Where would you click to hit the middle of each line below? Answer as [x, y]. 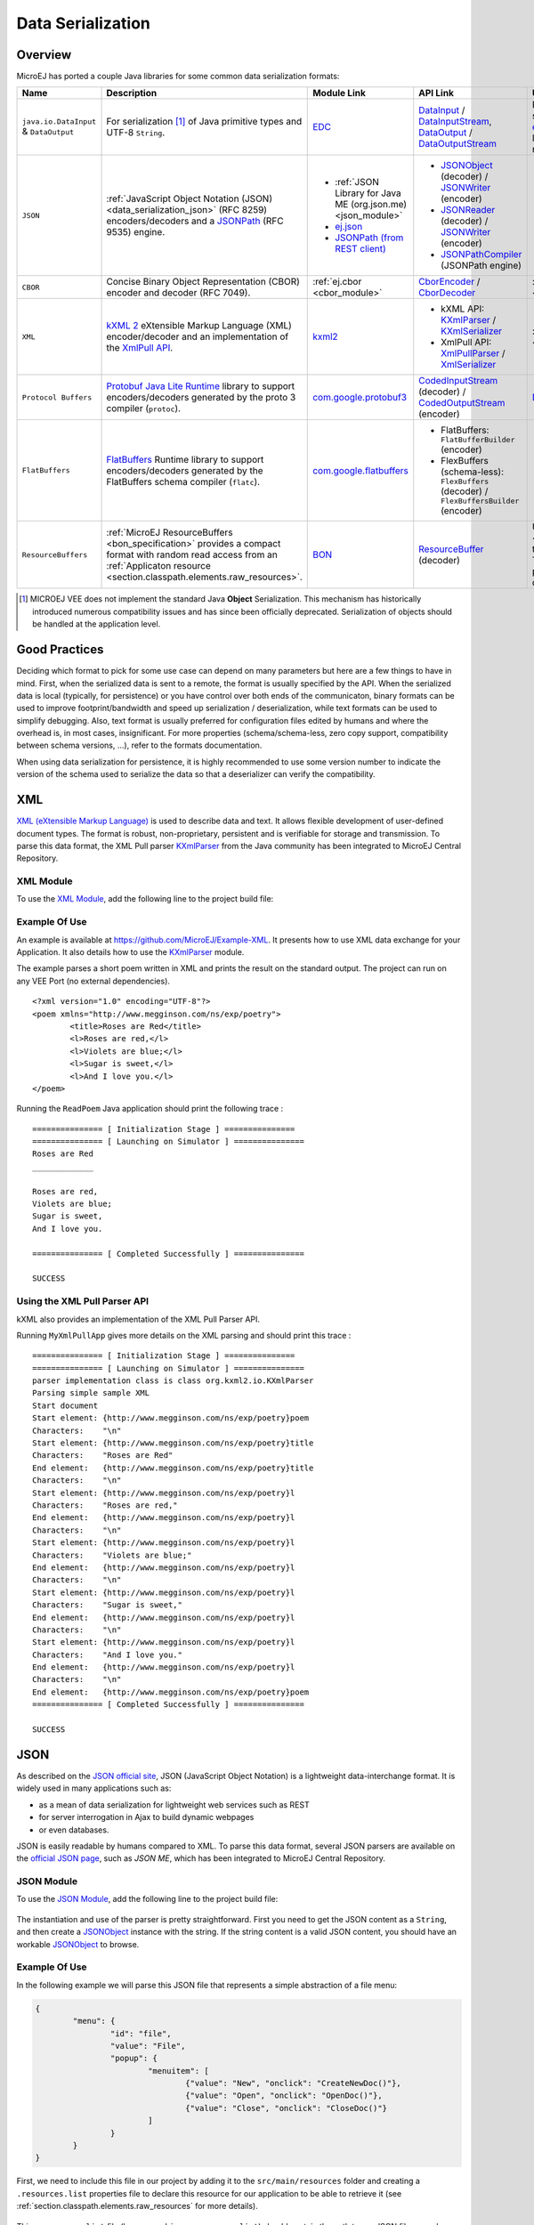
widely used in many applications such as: [94, 1788]
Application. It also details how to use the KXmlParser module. [130, 952]
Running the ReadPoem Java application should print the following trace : [150, 1109]
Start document [65, 1405]
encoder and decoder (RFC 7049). [178, 293]
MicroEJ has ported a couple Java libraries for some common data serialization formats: [178, 77]
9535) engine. [136, 232]
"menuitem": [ [178, 2071]
